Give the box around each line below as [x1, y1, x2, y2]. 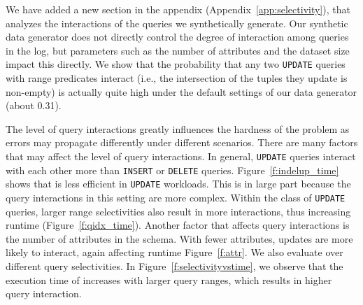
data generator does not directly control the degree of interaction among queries [6, 29, 349, 44]
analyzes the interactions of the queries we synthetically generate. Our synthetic [6, 15, 348, 30]
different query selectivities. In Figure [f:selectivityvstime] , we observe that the [6, 259, 343, 273]
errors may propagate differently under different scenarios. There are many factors [6, 135, 358, 150]
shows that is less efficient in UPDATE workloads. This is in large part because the [6, 176, 351, 191]
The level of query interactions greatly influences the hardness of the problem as [6, 121, 350, 136]
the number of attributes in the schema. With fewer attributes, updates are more [6, 231, 353, 246]
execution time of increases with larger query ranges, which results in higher [6, 272, 332, 287]
